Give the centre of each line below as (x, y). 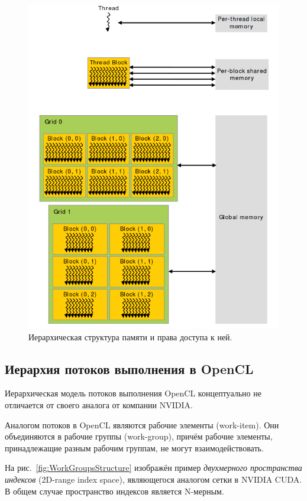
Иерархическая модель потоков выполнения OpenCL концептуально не (133, 393)
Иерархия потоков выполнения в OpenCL (129, 368)
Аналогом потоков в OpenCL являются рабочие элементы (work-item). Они (142, 424)
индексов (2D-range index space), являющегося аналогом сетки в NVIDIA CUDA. (153, 479)
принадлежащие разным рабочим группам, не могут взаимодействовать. (134, 448)
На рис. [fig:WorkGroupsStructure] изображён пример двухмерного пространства (153, 468)
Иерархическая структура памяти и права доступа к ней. (130, 336)
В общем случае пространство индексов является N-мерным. (114, 491)
